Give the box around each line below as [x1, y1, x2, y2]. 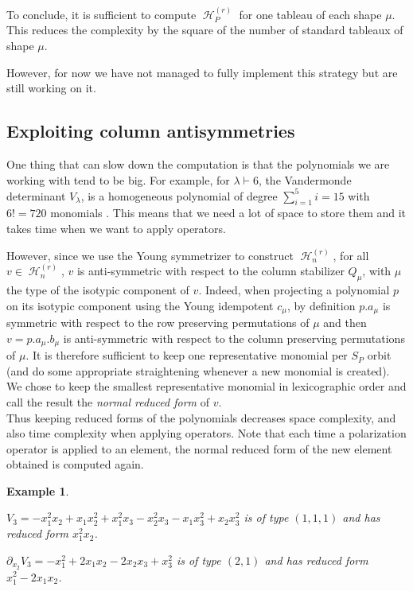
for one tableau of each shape [239, 6, 382, 22]
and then [323, 314, 367, 331]
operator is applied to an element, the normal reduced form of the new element [6, 440, 392, 457]
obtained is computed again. [6, 456, 144, 472]
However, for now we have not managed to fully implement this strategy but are [6, 64, 398, 80]
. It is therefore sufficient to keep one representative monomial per [25, 347, 348, 364]
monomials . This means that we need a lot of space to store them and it [50, 204, 407, 221]
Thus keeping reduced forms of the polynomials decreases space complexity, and [6, 409, 396, 426]
